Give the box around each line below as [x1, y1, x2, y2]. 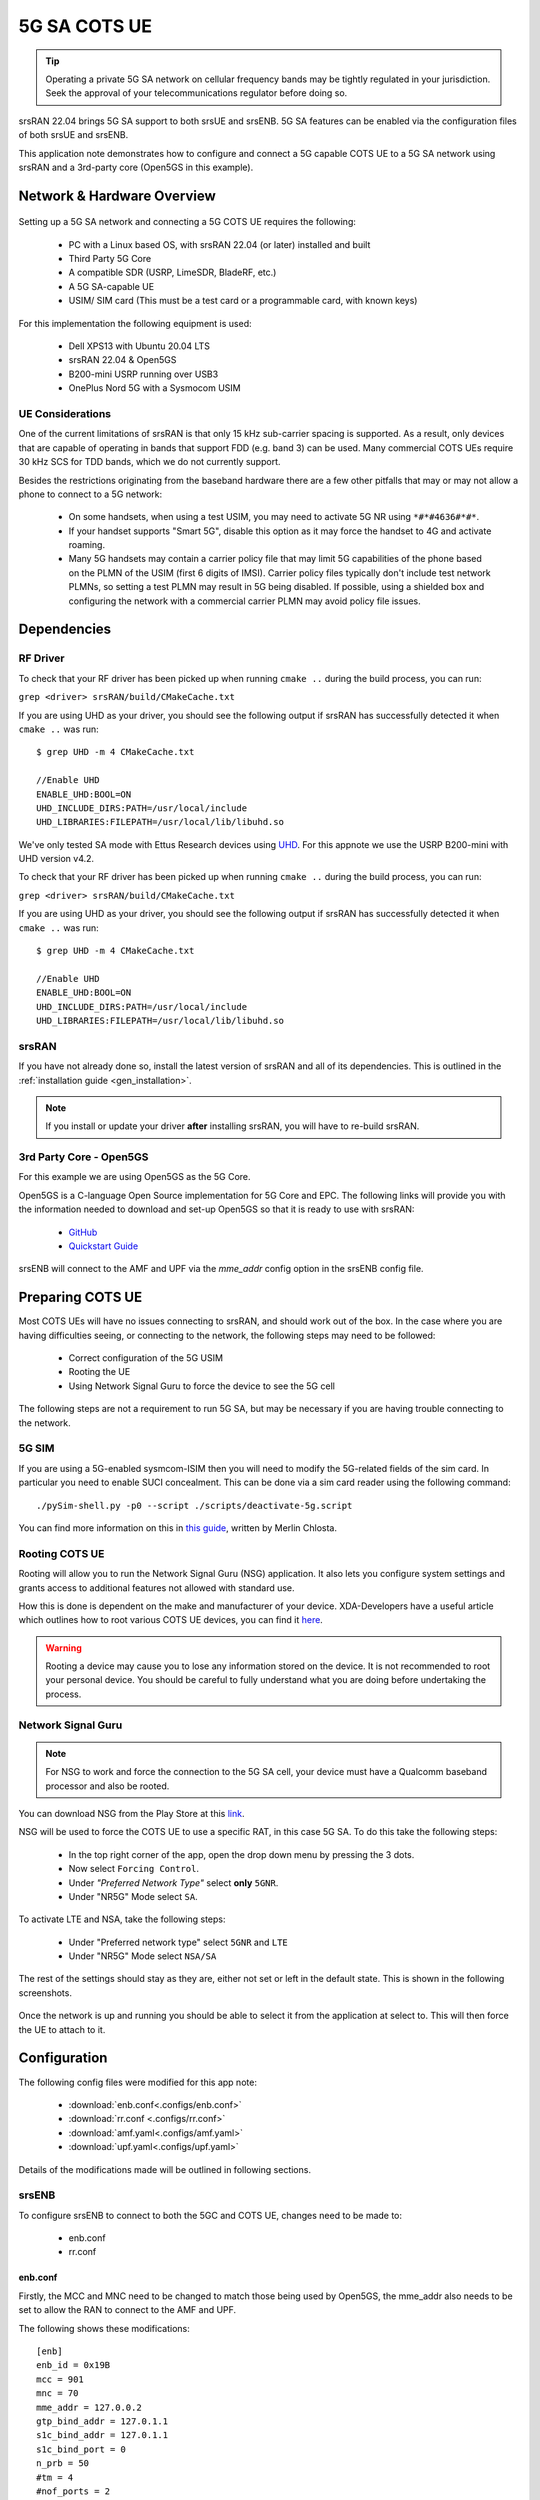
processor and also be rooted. [45, 1780, 170, 1792]
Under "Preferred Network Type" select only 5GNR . [68, 1876, 279, 1889]
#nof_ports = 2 [36, 2485, 111, 2497]
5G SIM [18, 1441, 55, 1455]
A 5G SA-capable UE [68, 280, 155, 292]
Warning [45, 1641, 82, 1654]
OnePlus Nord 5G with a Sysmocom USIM [68, 382, 241, 394]
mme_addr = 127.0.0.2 [36, 2401, 142, 2413]
